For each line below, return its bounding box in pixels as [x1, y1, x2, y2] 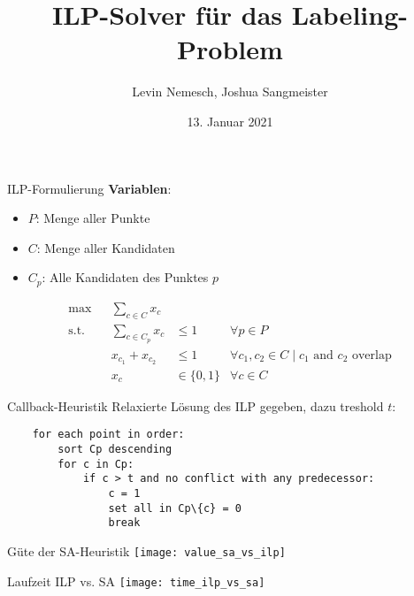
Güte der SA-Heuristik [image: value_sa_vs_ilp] [7, 541, 286, 560]
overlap [351, 348, 392, 362]
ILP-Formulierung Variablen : [7, 179, 172, 197]
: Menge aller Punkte [35, 209, 150, 227]
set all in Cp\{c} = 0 [108, 501, 241, 515]
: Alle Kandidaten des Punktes [42, 268, 209, 287]
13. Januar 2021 [187, 111, 273, 130]
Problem [177, 31, 283, 67]
